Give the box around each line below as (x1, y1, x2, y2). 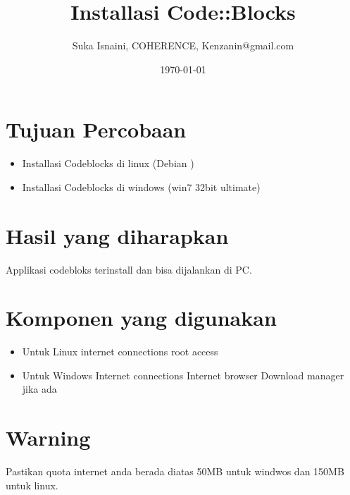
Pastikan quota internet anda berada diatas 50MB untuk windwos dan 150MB (6, 464, 344, 479)
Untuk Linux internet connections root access (22, 344, 218, 359)
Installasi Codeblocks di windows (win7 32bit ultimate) (22, 179, 261, 194)
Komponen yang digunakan (6, 303, 277, 332)
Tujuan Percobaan (6, 115, 187, 144)
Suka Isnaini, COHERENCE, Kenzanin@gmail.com (72, 38, 294, 53)
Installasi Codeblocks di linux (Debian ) (22, 156, 194, 171)
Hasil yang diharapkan (6, 221, 229, 250)
